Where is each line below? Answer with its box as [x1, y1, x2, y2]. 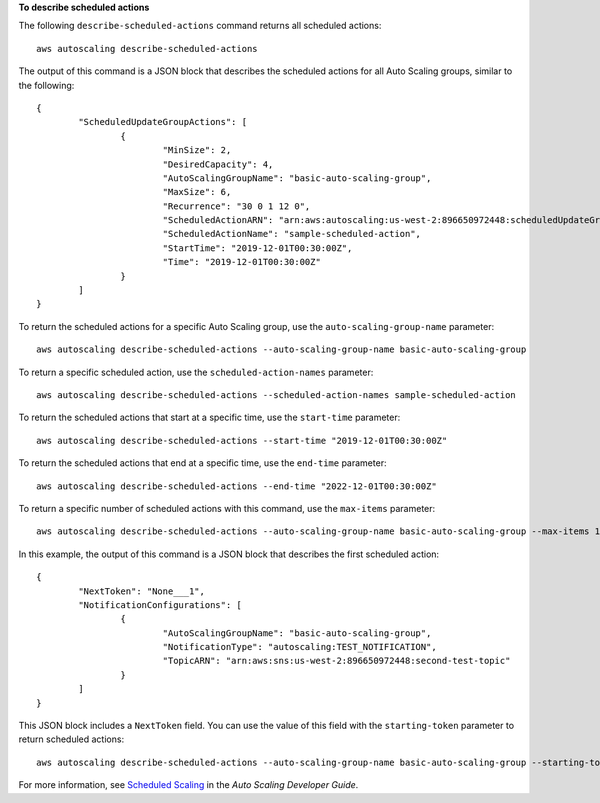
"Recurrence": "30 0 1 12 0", [162, 200, 311, 212]
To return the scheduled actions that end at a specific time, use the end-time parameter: [18, 457, 387, 469]
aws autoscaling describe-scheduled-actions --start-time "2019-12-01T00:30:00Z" [36, 435, 448, 446]
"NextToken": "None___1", [78, 585, 205, 597]
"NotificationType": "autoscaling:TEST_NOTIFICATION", [162, 641, 437, 653]
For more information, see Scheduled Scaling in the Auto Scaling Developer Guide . [18, 779, 359, 791]
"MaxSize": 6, [162, 186, 232, 198]
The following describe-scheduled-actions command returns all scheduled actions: [18, 20, 382, 32]
